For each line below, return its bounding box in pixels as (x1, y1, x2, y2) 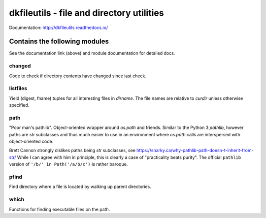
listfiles (9, 85, 27, 92)
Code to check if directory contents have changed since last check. (9, 73, 146, 79)
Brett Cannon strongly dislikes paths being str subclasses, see (9, 148, 135, 154)
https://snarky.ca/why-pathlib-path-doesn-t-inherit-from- (136, 148, 254, 154)
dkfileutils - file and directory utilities (9, 7, 165, 18)
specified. (9, 102, 30, 108)
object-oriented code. (9, 138, 54, 145)
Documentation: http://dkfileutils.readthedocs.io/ (9, 25, 108, 31)
